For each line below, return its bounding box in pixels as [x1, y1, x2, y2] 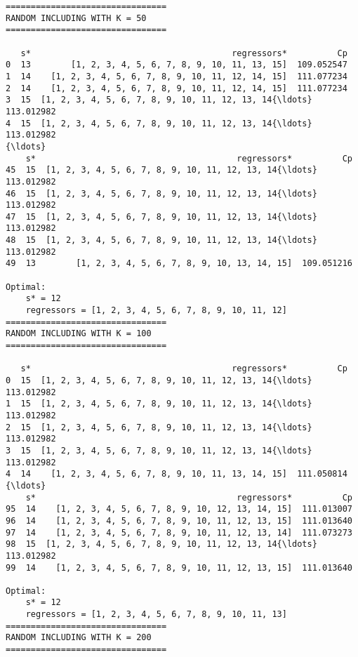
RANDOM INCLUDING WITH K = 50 [6, 13, 147, 23]
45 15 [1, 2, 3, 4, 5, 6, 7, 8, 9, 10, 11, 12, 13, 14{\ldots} [6, 165, 317, 175]
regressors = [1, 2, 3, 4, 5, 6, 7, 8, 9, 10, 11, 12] [25, 305, 287, 316]
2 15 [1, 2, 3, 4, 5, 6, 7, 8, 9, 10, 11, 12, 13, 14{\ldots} [6, 422, 312, 432]
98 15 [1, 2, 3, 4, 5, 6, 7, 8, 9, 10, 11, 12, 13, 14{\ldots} [6, 539, 317, 550]
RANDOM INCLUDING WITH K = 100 [6, 328, 152, 339]
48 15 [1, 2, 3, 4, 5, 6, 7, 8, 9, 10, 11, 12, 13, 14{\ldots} [6, 235, 317, 246]
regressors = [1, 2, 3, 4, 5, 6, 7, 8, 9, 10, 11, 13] [25, 609, 287, 620]
